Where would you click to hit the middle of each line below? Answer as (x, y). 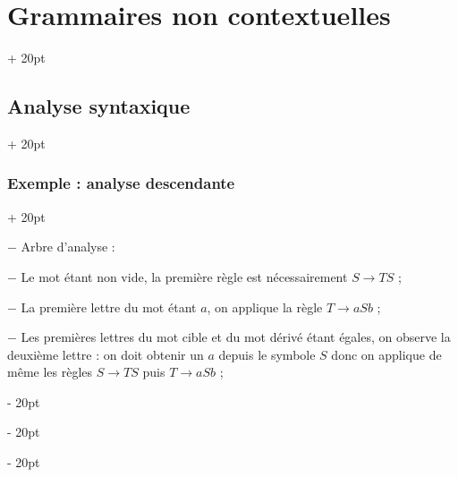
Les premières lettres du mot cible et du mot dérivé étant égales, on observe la (236, 337)
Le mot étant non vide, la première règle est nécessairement (184, 276)
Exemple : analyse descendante (121, 183)
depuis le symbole (267, 354)
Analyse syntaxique (99, 106)
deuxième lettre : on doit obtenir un (106, 354)
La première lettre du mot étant (109, 307)
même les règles (50, 372)
